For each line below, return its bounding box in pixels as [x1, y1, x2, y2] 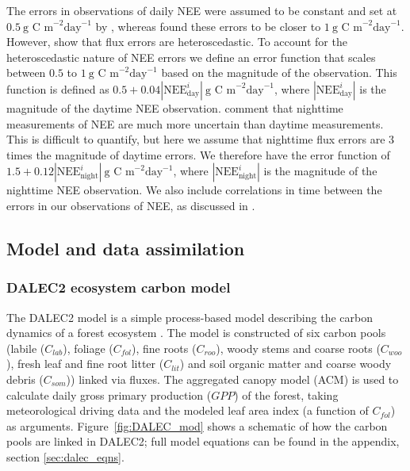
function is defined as [6, 80, 109, 97]
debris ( [6, 370, 44, 387]
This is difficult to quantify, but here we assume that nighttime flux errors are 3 [6, 131, 395, 147]
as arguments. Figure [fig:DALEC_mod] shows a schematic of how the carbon [6, 417, 388, 434]
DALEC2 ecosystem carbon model [6, 278, 231, 297]
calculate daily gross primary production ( [6, 386, 212, 403]
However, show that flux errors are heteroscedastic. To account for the [6, 33, 347, 50]
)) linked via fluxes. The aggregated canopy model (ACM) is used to [66, 370, 399, 387]
